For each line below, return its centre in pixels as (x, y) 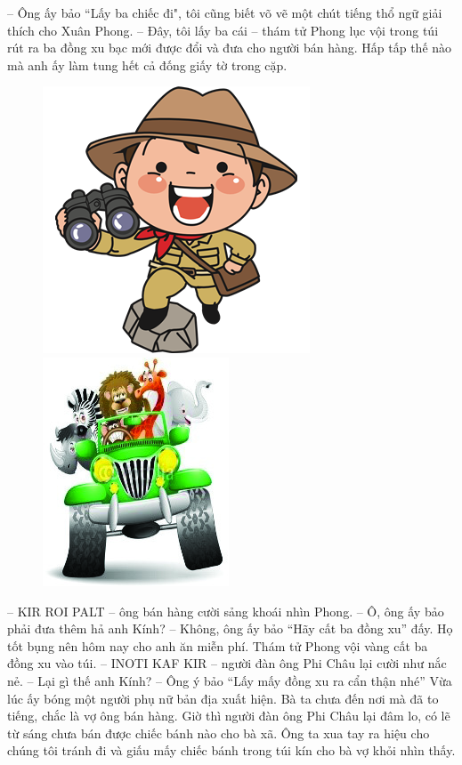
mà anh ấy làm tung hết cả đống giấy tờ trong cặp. (147, 64)
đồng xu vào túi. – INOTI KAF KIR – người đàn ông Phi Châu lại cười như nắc (227, 663)
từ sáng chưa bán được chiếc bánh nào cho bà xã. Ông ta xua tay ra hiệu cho (219, 733)
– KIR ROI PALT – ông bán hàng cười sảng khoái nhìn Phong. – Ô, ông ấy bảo (226, 611)
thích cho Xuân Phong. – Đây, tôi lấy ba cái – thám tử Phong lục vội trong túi (223, 30)
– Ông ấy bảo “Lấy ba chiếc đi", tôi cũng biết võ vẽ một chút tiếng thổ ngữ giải (225, 12)
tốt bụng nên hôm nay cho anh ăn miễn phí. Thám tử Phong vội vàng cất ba (218, 645)
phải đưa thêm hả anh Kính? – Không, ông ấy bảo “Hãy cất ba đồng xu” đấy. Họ (230, 628)
